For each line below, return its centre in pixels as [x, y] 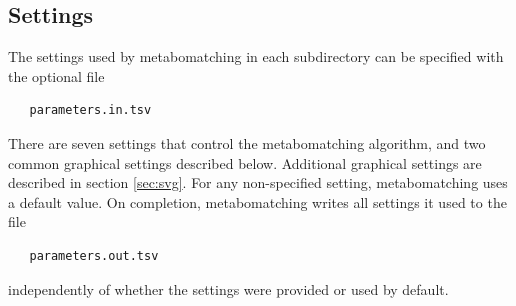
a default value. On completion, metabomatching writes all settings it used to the [257, 201]
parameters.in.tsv [90, 110]
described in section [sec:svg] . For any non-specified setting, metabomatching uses [258, 182]
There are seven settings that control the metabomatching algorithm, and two [247, 142]
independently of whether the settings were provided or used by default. [228, 288]
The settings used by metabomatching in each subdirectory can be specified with [256, 56]
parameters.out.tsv [94, 255]
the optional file [56, 75]
